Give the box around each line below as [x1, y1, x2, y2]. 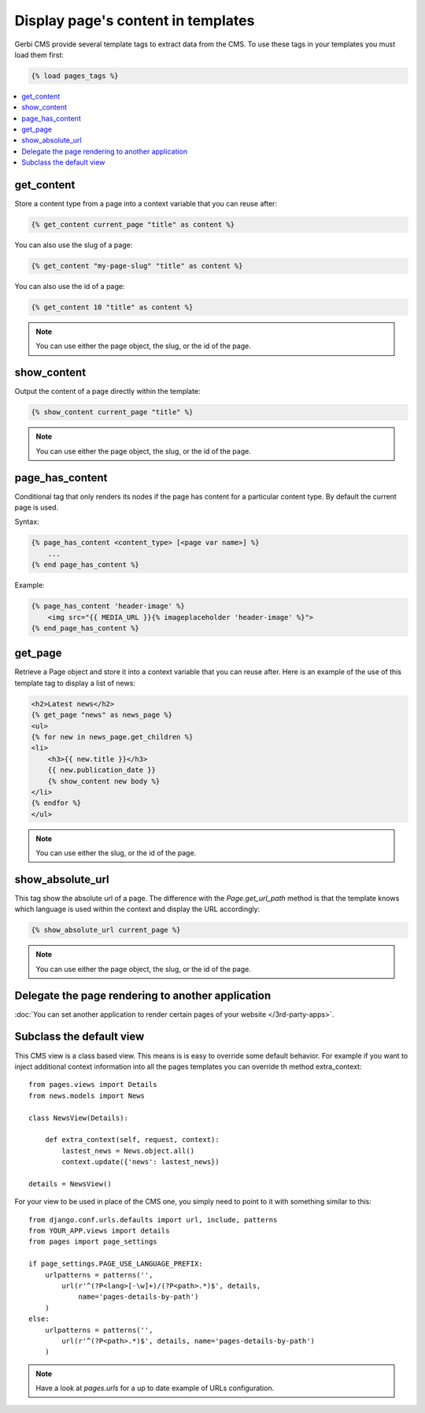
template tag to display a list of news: [14, 678, 135, 688]
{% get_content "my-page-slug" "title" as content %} [31, 261, 243, 271]
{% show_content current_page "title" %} [31, 408, 194, 417]
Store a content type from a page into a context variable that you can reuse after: [14, 199, 278, 209]
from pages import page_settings [28, 1237, 157, 1246]
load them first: [14, 50, 65, 59]
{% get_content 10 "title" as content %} [31, 303, 194, 312]
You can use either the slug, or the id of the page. [35, 848, 197, 858]
